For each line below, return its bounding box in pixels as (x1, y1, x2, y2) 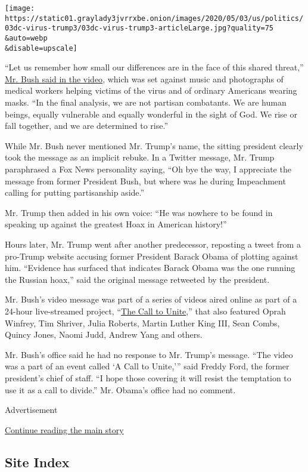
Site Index (5, 452, 70, 471)
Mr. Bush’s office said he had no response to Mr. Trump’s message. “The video (5, 348, 293, 360)
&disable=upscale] (5, 44, 77, 53)
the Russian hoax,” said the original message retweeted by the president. (5, 273, 270, 285)
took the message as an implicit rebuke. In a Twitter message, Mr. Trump (5, 151, 275, 163)
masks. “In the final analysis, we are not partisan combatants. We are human (5, 96, 287, 109)
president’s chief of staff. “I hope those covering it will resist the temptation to (5, 371, 291, 384)
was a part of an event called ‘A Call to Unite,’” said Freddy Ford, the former (5, 360, 290, 372)
